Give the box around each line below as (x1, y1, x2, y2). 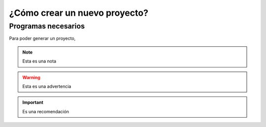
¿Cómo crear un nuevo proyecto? (9, 7, 149, 18)
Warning (22, 74, 40, 80)
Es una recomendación (22, 108, 69, 114)
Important (22, 99, 44, 105)
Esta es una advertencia (22, 83, 71, 89)
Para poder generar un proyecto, (9, 35, 76, 41)
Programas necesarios (9, 22, 85, 31)
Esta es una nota (22, 58, 57, 64)
